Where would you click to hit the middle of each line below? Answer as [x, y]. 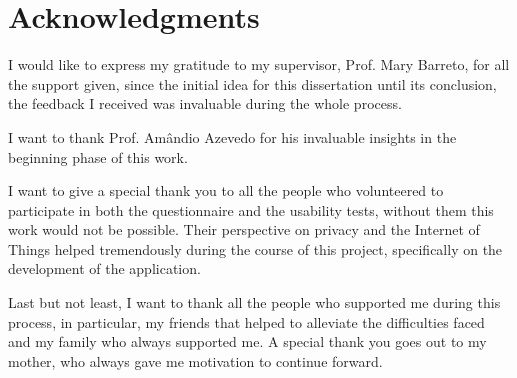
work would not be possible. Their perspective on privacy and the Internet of [244, 229]
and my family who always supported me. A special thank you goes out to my [247, 341]
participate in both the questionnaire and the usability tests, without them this [251, 209]
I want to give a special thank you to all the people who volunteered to [226, 190]
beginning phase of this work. [98, 156]
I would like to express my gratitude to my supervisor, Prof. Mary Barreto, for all [259, 64]
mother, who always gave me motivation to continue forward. [195, 360]
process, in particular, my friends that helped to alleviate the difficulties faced [246, 321]
